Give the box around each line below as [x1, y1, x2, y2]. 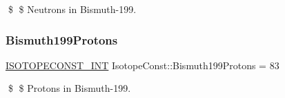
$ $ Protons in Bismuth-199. [8, 81, 131, 95]
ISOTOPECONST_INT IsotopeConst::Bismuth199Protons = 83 [6, 58, 279, 72]
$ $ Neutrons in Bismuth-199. [8, 2, 137, 16]
